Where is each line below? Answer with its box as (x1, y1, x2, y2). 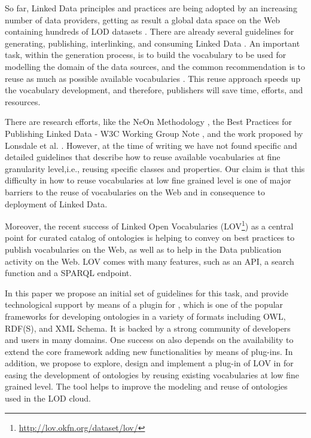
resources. (5, 95, 41, 108)
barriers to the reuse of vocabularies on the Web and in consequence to (5, 185, 265, 198)
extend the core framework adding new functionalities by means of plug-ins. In (5, 345, 293, 357)
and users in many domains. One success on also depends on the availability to (5, 333, 294, 346)
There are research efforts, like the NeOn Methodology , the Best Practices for (5, 115, 292, 128)
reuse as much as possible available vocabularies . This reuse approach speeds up (5, 72, 301, 84)
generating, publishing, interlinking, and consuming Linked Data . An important (5, 36, 300, 49)
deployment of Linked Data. (5, 197, 108, 210)
